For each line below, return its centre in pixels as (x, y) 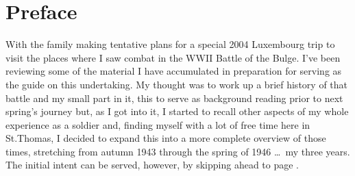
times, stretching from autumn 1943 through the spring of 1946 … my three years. (178, 151)
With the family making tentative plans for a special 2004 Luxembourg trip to (170, 44)
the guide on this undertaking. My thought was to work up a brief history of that (176, 84)
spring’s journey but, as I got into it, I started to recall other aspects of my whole (177, 111)
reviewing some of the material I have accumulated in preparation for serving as (174, 71)
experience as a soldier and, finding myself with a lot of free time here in (158, 124)
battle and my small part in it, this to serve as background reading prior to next (174, 98)
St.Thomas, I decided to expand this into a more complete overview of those (166, 138)
